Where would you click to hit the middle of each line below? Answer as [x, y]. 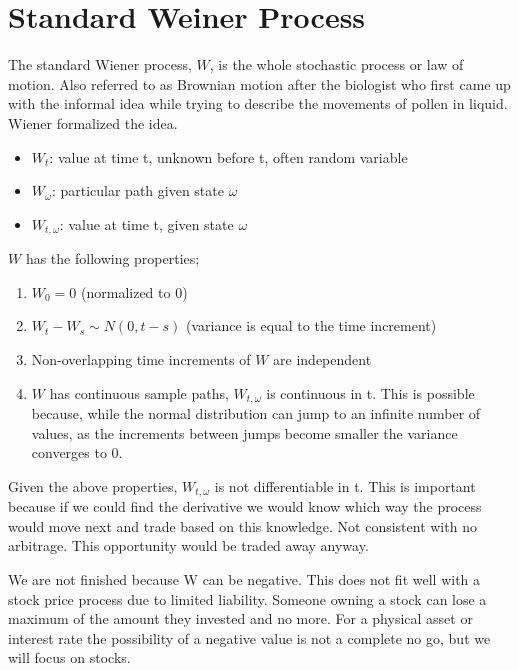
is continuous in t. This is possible [370, 392]
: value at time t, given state [146, 223]
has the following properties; [112, 258]
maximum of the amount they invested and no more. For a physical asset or [240, 618]
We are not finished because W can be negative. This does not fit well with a [244, 578]
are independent [322, 358]
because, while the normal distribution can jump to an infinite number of [256, 412]
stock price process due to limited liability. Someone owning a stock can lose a [247, 598]
